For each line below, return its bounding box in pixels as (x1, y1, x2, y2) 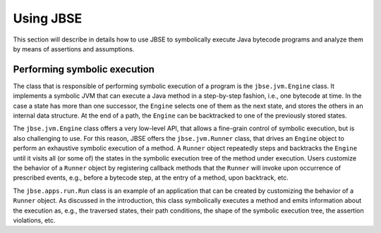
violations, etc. (13, 215, 56, 225)
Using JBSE (13, 11, 83, 26)
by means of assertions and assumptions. (13, 44, 135, 53)
